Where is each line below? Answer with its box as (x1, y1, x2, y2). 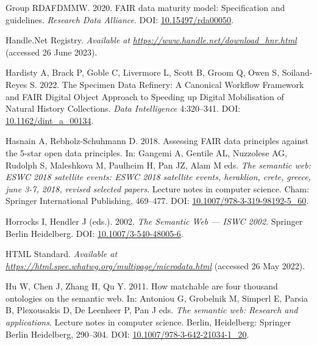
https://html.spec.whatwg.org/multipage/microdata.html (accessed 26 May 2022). (5, 259, 305, 272)
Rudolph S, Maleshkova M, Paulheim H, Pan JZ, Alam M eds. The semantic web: (5, 158, 311, 171)
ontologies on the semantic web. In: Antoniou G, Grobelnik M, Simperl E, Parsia (5, 291, 308, 304)
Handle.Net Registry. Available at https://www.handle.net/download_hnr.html (5, 34, 297, 46)
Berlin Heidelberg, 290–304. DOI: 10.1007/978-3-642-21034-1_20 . (5, 327, 249, 340)
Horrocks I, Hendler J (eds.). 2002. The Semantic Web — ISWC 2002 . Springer (5, 214, 303, 227)
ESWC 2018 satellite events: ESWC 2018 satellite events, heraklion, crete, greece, (5, 170, 311, 183)
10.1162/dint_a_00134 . (5, 114, 94, 126)
